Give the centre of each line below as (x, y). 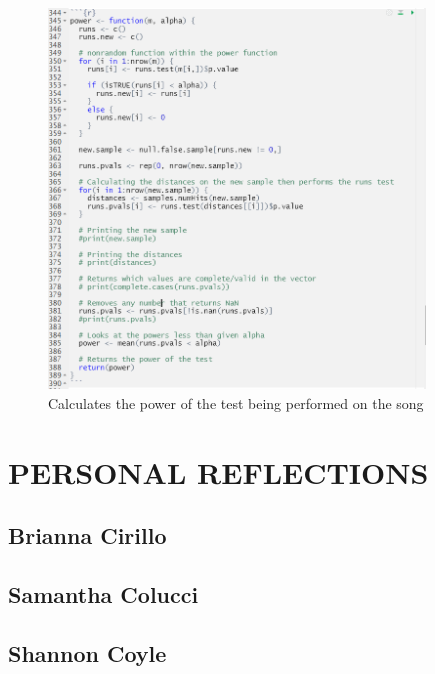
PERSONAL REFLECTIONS (218, 471)
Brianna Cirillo (87, 535)
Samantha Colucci (103, 594)
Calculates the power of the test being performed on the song (236, 402)
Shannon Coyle (87, 652)
